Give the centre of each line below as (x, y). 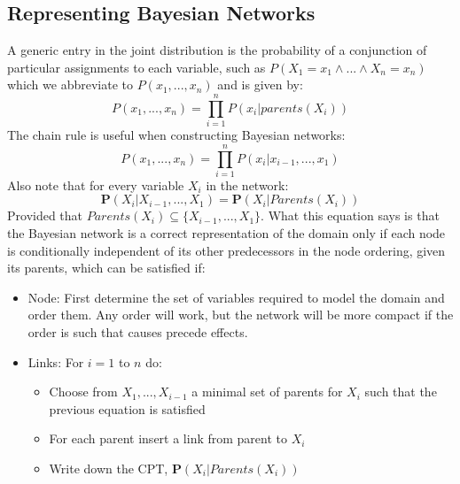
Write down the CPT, (109, 468)
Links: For (56, 361)
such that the (401, 392)
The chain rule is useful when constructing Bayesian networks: (176, 135)
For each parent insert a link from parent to (168, 438)
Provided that (45, 215)
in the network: (247, 184)
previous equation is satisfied (127, 408)
